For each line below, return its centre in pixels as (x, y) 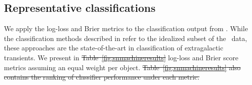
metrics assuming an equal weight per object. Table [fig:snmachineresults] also (122, 67)
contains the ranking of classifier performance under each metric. (102, 77)
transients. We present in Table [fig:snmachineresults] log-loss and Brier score (121, 57)
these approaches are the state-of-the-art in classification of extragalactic (114, 48)
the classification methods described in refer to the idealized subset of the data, (126, 38)
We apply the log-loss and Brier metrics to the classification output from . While (126, 28)
